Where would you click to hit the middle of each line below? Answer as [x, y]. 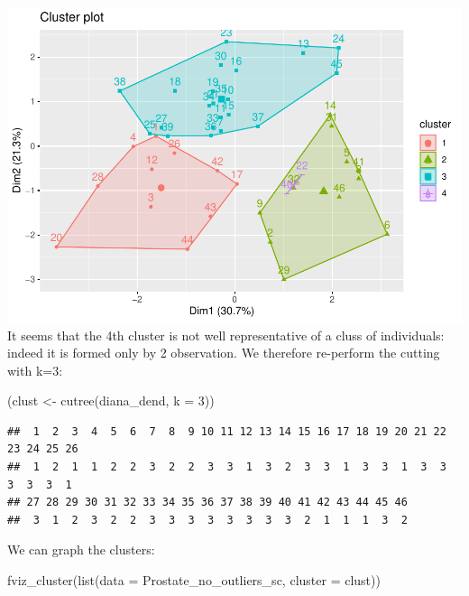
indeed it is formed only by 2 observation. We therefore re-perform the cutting [224, 353]
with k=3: [35, 370]
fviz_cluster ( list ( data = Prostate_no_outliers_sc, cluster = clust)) [194, 580]
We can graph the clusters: [81, 549]
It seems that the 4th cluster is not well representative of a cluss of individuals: [226, 335]
